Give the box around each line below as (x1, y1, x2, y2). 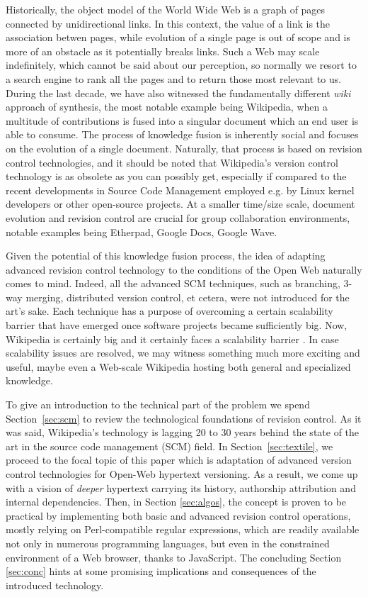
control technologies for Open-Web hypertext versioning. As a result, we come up (6, 467, 358, 481)
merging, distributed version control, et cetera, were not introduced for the (25, 289, 350, 304)
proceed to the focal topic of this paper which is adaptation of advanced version (6, 452, 352, 467)
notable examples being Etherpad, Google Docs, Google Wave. (6, 224, 277, 239)
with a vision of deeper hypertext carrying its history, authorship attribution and (6, 480, 356, 495)
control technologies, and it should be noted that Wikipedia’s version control (6, 155, 338, 169)
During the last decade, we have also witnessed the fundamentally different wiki (6, 85, 351, 100)
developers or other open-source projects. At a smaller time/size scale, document (6, 196, 355, 211)
